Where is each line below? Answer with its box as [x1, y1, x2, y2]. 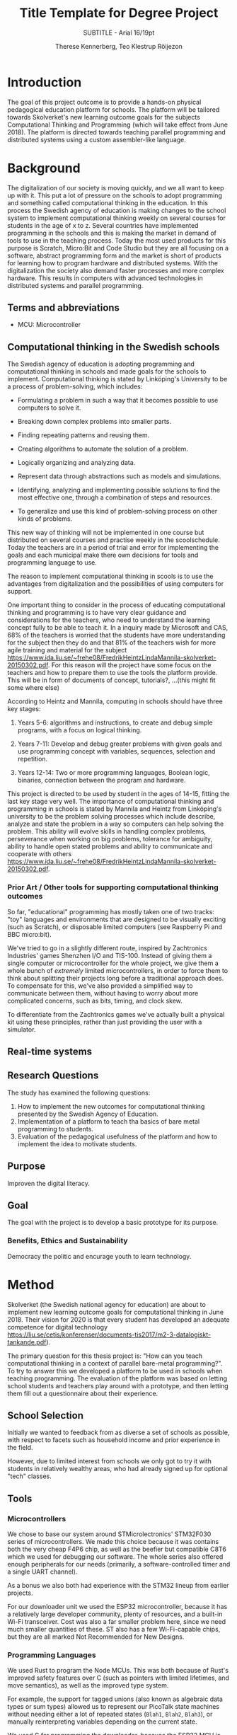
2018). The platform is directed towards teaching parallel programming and [7, 127, 226, 136]
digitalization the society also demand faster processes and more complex [7, 266, 224, 275]
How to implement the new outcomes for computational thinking [17, 1102, 205, 1110]
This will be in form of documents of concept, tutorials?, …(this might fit [7, 676, 216, 684]
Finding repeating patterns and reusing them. [17, 431, 150, 439]
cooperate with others [7, 850, 72, 858]
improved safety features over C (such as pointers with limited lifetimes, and [7, 1673, 230, 1682]
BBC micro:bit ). [7, 930, 52, 938]
